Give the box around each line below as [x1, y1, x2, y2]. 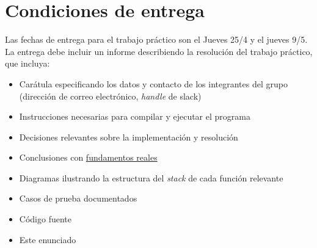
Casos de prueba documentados [19, 192, 137, 205]
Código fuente [19, 213, 71, 225]
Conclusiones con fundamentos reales [19, 151, 158, 164]
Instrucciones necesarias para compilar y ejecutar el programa [19, 110, 250, 123]
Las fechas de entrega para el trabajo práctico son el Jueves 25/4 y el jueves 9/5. [5, 33, 308, 46]
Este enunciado [19, 233, 76, 246]
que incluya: [5, 57, 50, 70]
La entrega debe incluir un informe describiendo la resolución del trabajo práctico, [5, 45, 313, 57]
